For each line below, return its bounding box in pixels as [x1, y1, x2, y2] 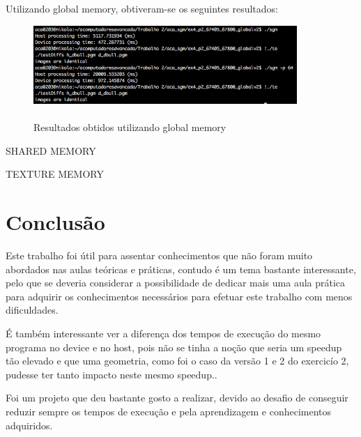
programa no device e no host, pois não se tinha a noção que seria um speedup [6, 339, 342, 354]
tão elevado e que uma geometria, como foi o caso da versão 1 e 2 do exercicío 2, [6, 353, 349, 368]
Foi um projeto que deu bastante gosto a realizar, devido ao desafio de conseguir [6, 390, 348, 405]
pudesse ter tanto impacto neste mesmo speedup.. [6, 367, 217, 381]
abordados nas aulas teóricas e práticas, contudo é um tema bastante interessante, [6, 261, 356, 276]
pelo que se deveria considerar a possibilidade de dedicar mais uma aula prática [6, 275, 346, 290]
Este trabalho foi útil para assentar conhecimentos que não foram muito [6, 247, 313, 262]
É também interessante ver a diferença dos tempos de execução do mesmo [6, 325, 321, 340]
